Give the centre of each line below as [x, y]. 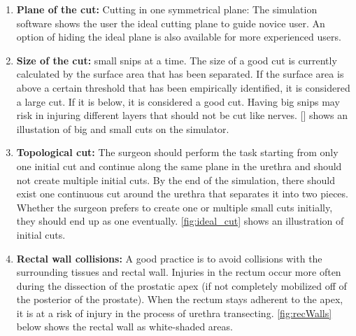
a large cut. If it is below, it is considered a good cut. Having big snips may [178, 101]
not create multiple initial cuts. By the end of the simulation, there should [176, 180]
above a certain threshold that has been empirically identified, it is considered [183, 87]
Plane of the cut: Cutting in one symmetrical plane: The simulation [167, 9]
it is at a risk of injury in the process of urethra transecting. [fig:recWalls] [174, 313]
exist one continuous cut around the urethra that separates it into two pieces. [182, 194]
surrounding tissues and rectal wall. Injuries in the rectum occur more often [179, 272]
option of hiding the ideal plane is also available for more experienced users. [179, 37]
